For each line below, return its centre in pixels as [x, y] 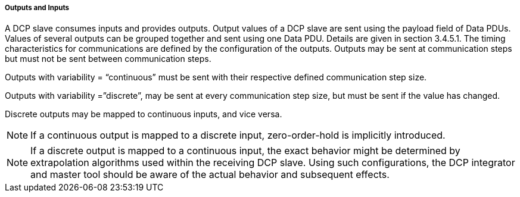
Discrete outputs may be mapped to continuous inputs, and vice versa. [144, 114]
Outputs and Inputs [37, 8]
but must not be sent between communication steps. [108, 59]
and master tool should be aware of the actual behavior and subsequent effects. [210, 175]
